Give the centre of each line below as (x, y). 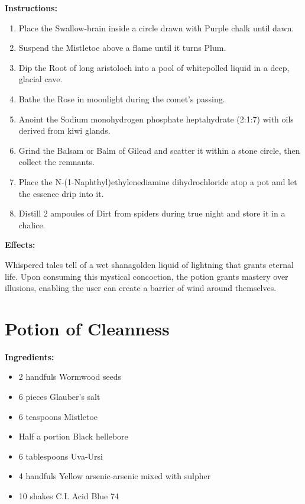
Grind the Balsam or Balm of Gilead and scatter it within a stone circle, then (159, 150)
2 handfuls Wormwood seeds (70, 377)
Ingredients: (30, 356)
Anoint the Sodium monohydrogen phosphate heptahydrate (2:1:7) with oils (156, 119)
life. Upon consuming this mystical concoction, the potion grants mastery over (147, 276)
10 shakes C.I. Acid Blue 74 (69, 495)
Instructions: (31, 8)
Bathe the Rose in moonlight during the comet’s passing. (122, 98)
